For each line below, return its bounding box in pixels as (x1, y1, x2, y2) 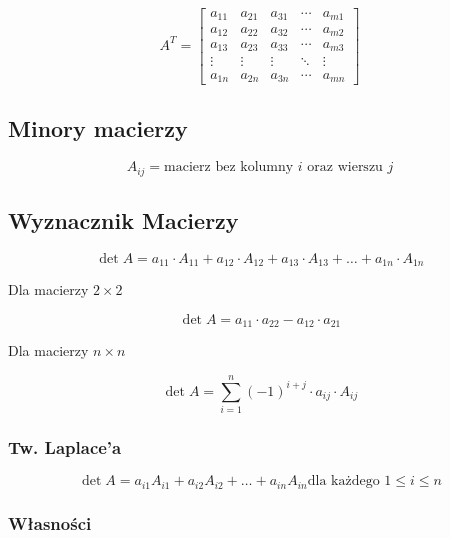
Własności (8, 510, 92, 535)
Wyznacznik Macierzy (8, 205, 239, 236)
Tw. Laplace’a (8, 434, 122, 459)
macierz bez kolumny (164, 160, 294, 175)
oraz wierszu (307, 160, 383, 175)
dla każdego (307, 474, 380, 489)
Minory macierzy (8, 113, 188, 144)
